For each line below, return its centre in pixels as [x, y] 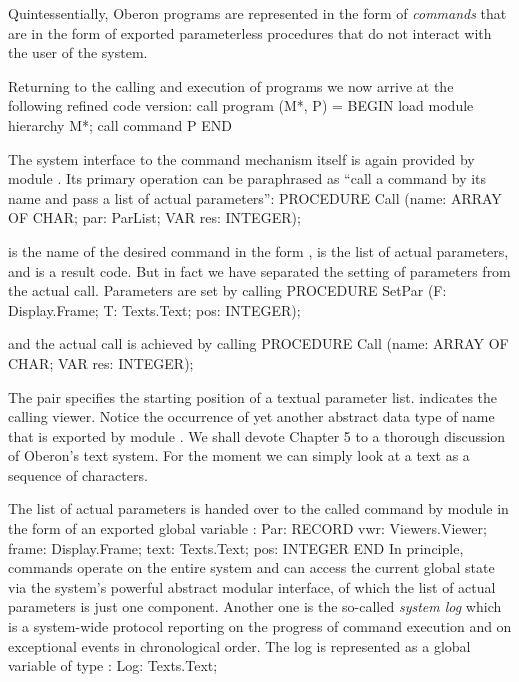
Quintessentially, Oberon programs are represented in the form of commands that [257, 13]
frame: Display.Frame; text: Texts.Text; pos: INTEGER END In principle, [236, 547]
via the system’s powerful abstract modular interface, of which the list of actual [252, 586]
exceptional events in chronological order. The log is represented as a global [239, 645]
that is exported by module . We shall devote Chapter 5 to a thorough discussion [257, 435]
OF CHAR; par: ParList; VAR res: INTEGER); [154, 217]
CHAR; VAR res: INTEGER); [101, 362]
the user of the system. [78, 52]
